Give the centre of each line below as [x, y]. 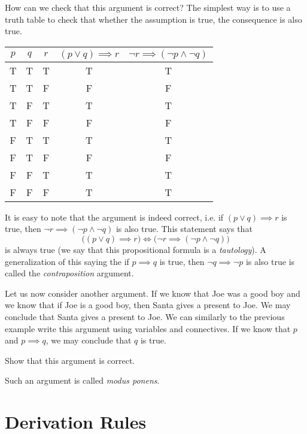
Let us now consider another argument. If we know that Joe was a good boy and [153, 293]
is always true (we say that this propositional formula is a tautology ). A [136, 249]
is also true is [270, 261]
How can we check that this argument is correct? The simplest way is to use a [148, 7]
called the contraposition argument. [69, 273]
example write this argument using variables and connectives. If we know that [148, 328]
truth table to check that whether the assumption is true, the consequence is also [153, 19]
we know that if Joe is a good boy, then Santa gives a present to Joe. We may [148, 305]
